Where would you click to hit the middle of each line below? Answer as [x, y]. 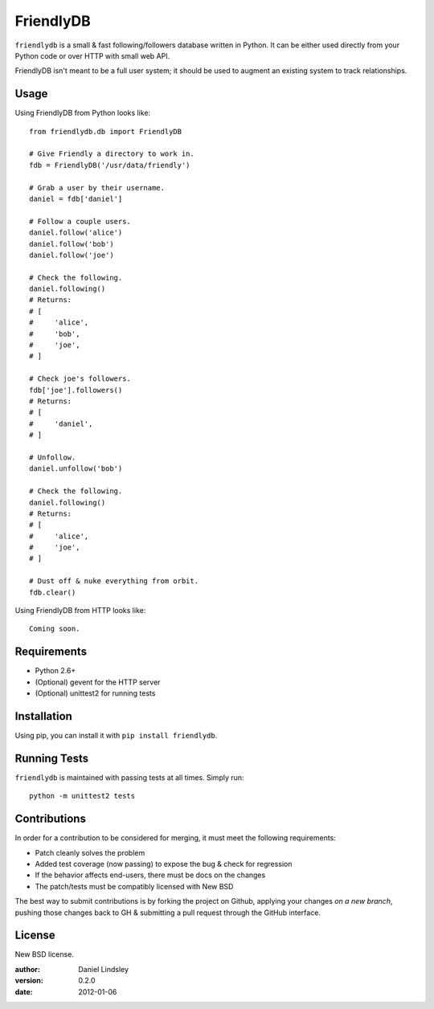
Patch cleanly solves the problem [90, 852]
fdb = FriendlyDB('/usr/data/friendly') [110, 165]
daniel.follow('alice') [76, 233]
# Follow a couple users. [80, 221]
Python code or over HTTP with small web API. [92, 55]
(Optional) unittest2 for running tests [95, 693]
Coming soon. [55, 629]
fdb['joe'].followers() [76, 390]
